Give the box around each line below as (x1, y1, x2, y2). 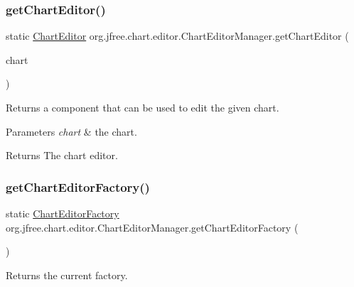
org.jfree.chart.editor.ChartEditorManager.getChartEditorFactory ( (6, 220, 299, 234)
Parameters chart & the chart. (6, 124, 137, 139)
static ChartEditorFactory (6, 206, 119, 220)
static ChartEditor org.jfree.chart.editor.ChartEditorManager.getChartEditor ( (6, 28, 349, 43)
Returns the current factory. (6, 267, 128, 282)
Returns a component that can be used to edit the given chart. (6, 100, 279, 114)
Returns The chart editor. (6, 148, 118, 163)
